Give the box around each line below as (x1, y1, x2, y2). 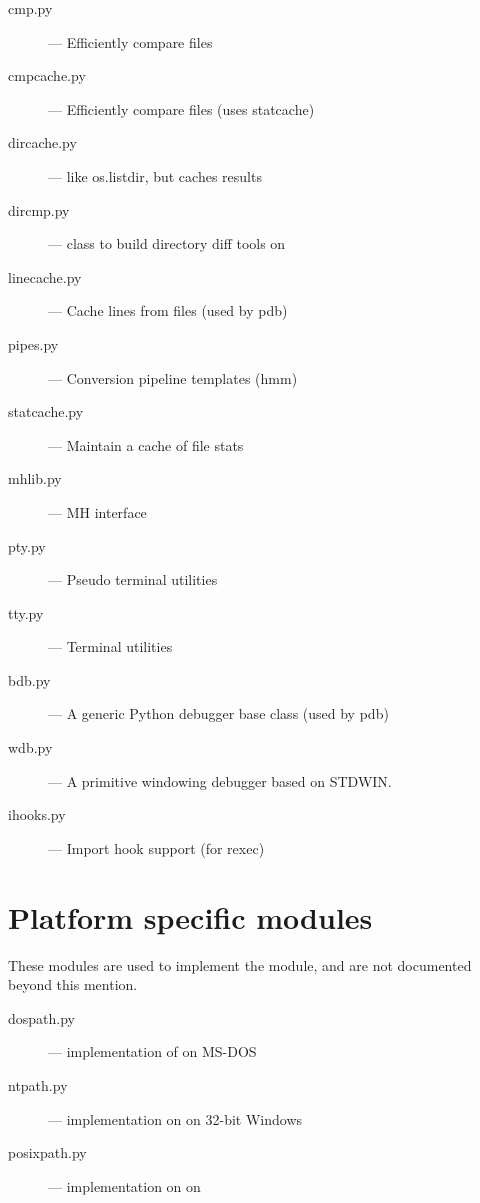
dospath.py (8, 1007, 75, 1028)
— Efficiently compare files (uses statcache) (48, 98, 315, 119)
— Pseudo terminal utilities (48, 569, 218, 590)
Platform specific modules (8, 896, 373, 937)
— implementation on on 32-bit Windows (48, 1108, 303, 1129)
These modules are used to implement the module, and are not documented (8, 954, 472, 975)
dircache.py (8, 132, 77, 153)
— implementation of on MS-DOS (48, 1041, 257, 1062)
